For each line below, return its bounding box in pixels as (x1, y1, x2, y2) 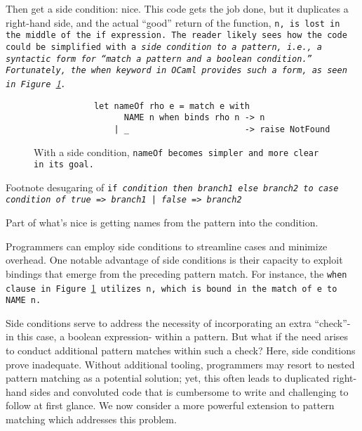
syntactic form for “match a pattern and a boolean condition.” (6, 53, 312, 64)
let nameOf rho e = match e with (93, 101, 250, 111)
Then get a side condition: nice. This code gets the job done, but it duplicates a (6, 1, 349, 15)
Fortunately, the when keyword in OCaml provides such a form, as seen (6, 65, 347, 76)
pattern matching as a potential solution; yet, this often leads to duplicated (6, 371, 330, 385)
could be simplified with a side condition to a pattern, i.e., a (6, 41, 323, 52)
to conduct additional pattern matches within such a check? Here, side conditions (6, 343, 356, 358)
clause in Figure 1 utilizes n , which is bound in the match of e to (6, 280, 337, 295)
